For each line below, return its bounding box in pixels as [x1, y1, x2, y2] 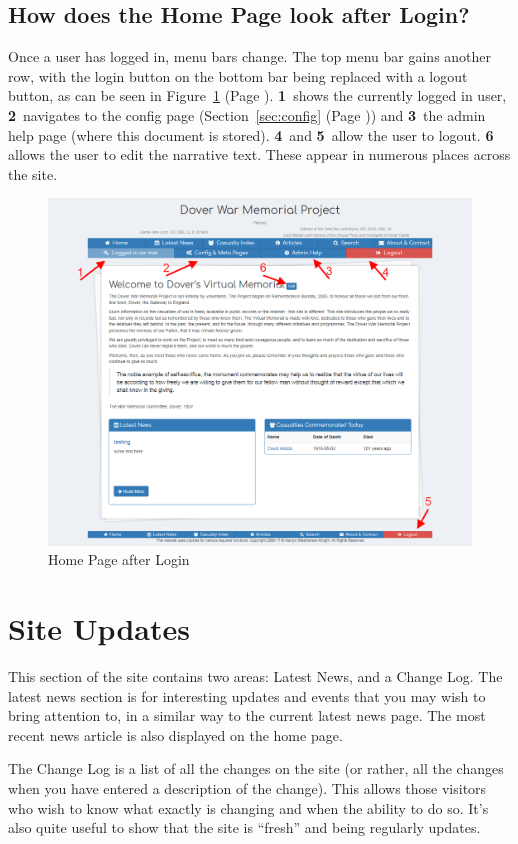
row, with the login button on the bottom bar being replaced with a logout [8, 65, 468, 86]
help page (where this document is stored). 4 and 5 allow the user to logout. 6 [8, 124, 494, 145]
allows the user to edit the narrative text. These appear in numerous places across [8, 144, 511, 165]
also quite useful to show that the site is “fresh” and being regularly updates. [8, 817, 481, 838]
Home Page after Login [48, 549, 190, 570]
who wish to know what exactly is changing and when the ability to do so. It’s [8, 797, 489, 818]
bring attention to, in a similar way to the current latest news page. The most [8, 705, 486, 726]
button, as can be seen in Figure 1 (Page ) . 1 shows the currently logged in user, [8, 85, 507, 106]
